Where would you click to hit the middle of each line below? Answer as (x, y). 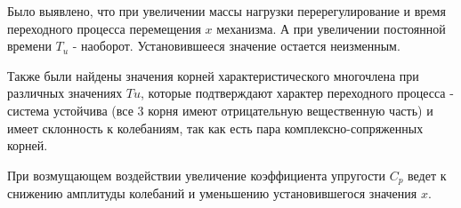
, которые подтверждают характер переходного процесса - (297, 93)
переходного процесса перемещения (104, 28)
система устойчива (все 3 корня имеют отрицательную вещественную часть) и (220, 110)
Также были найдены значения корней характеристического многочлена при (213, 75)
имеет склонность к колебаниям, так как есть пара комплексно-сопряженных (215, 128)
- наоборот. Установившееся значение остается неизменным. (236, 46)
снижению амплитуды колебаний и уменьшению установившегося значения (212, 193)
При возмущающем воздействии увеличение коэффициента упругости (196, 175)
